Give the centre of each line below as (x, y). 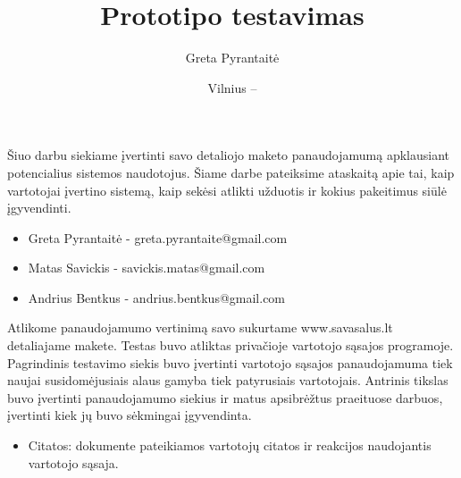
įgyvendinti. (39, 208)
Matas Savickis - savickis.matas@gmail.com (147, 268)
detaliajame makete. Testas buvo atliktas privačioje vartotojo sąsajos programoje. (230, 345)
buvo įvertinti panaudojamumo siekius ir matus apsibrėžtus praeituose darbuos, (225, 397)
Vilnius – (232, 87)
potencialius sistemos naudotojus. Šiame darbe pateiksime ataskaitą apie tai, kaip (231, 172)
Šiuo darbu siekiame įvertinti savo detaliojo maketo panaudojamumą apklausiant (229, 155)
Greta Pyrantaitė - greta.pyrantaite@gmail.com (158, 237)
